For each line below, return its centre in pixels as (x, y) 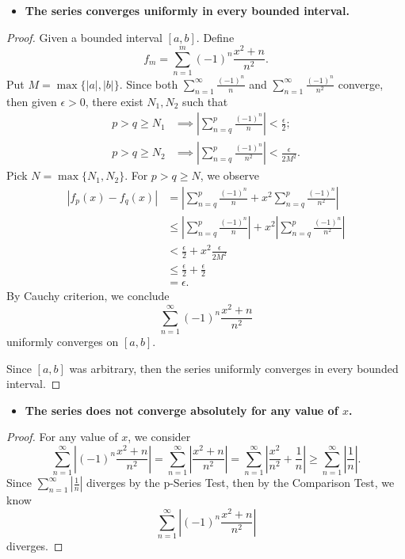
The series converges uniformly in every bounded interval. (187, 10)
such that (205, 101)
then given (32, 101)
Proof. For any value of (62, 437)
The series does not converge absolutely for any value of (181, 410)
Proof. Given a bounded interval (84, 37)
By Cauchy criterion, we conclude (88, 296)
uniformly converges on (63, 341)
